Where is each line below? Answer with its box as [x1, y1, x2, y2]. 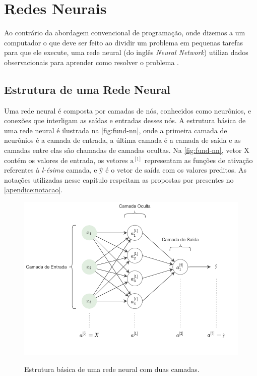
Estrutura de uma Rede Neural [4, 81, 171, 97]
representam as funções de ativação [144, 154, 253, 165]
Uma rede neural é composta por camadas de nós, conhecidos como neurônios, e [4, 105, 251, 116]
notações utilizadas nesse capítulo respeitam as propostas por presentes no [4, 174, 234, 185]
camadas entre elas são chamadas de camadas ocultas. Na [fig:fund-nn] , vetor [4, 145, 242, 155]
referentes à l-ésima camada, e [4, 165, 97, 175]
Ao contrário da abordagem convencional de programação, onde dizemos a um [4, 27, 245, 38]
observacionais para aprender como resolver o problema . [4, 57, 179, 67]
